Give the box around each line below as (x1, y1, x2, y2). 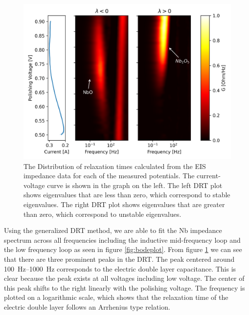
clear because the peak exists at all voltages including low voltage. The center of (4, 273, 245, 283)
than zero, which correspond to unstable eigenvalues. (23, 209, 181, 219)
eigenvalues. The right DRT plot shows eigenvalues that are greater (23, 199, 225, 209)
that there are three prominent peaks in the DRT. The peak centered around (4, 253, 235, 264)
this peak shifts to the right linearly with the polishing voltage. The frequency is (4, 282, 245, 293)
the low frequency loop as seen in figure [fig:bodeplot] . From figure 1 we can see (4, 244, 242, 254)
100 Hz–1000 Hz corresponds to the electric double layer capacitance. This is (4, 263, 236, 273)
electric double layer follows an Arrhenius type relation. (4, 301, 170, 312)
